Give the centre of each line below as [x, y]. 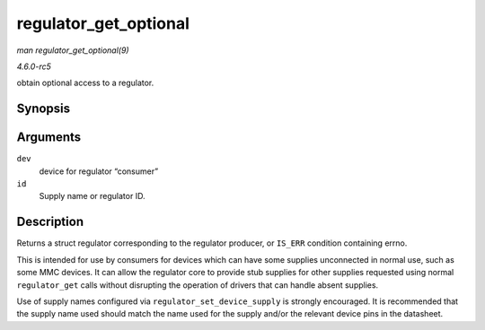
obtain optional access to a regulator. [85, 83]
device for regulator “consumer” [99, 171]
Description [50, 222]
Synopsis [44, 109]
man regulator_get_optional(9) [73, 50]
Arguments [49, 138]
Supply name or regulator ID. [92, 196]
